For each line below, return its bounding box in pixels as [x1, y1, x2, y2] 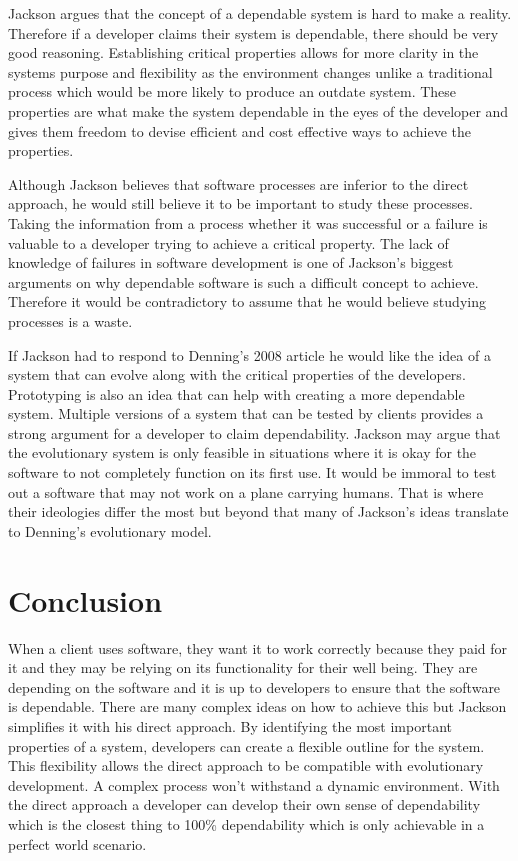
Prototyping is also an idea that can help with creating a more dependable [8, 383, 465, 404]
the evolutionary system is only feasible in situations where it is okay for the [8, 442, 477, 463]
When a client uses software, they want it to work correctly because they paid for [8, 637, 508, 658]
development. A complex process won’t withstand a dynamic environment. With [8, 774, 500, 795]
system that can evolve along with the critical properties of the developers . [8, 364, 466, 385]
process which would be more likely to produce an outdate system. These [8, 81, 457, 102]
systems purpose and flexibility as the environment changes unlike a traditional [8, 61, 493, 82]
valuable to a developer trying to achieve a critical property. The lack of [8, 232, 449, 253]
